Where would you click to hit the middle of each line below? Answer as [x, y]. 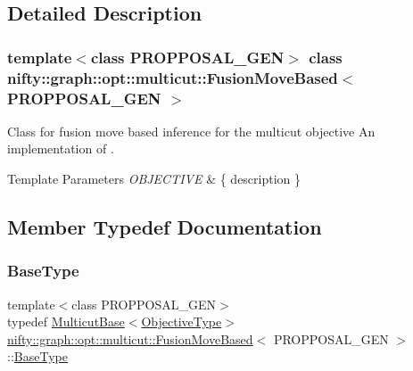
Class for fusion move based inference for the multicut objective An [191, 131]
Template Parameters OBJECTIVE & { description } [154, 179]
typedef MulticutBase [66, 322]
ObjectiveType [182, 322]
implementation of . [61, 148]
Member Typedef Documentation [165, 227]
